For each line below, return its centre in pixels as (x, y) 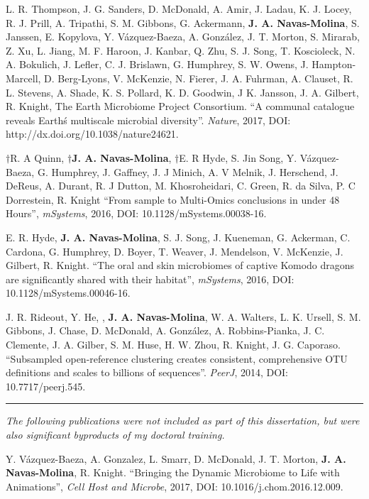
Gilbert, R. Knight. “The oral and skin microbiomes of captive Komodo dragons (180, 265)
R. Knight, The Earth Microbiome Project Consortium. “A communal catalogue (180, 106)
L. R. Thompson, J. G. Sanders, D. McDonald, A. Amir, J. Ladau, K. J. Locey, (179, 9)
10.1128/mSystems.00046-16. (68, 293)
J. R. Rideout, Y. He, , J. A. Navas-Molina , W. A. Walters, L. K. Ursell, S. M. (183, 316)
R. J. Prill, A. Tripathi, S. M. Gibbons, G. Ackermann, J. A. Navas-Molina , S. (183, 22)
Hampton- (334, 64)
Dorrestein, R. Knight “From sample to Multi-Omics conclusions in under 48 (173, 199)
